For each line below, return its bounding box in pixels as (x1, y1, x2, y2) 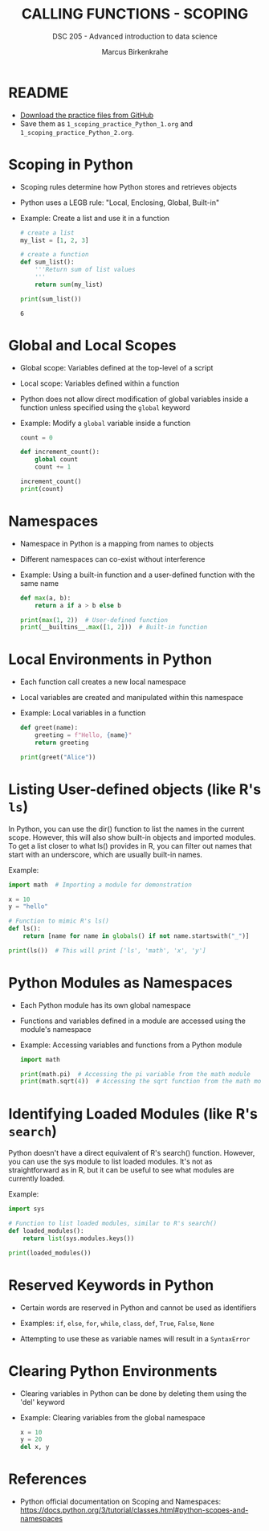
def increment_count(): (19, 448, 100, 456)
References (8, 1470, 87, 1488)
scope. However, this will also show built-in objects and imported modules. (8, 833, 256, 842)
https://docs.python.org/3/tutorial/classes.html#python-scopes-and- (19, 1505, 249, 1515)
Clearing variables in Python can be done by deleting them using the (19, 1388, 247, 1398)
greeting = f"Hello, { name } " (35, 731, 132, 739)
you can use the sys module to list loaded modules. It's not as (8, 1156, 213, 1166)
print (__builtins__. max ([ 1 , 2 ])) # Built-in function (19, 624, 208, 632)
